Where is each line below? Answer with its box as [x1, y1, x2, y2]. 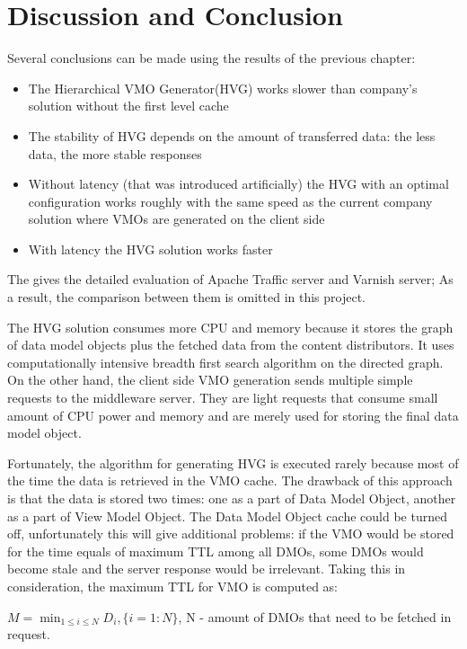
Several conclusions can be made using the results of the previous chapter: [7, 49, 416, 67]
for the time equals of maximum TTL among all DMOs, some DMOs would [7, 541, 424, 560]
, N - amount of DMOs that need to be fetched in [178, 607, 452, 626]
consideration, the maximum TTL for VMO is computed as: [7, 576, 338, 595]
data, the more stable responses [28, 144, 202, 163]
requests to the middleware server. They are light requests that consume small [7, 388, 438, 407]
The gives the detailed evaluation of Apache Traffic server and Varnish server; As [7, 270, 454, 289]
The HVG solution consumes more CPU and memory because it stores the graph [7, 317, 454, 336]
